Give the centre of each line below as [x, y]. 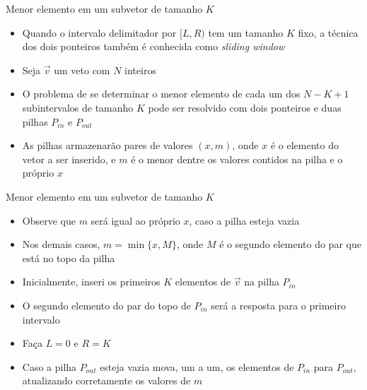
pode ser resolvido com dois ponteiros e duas [245, 107]
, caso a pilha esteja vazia [244, 220]
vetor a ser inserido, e [69, 159]
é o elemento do [304, 145]
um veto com [82, 70]
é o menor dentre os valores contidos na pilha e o [237, 159]
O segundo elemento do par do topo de [106, 305]
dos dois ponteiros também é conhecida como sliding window [153, 46]
